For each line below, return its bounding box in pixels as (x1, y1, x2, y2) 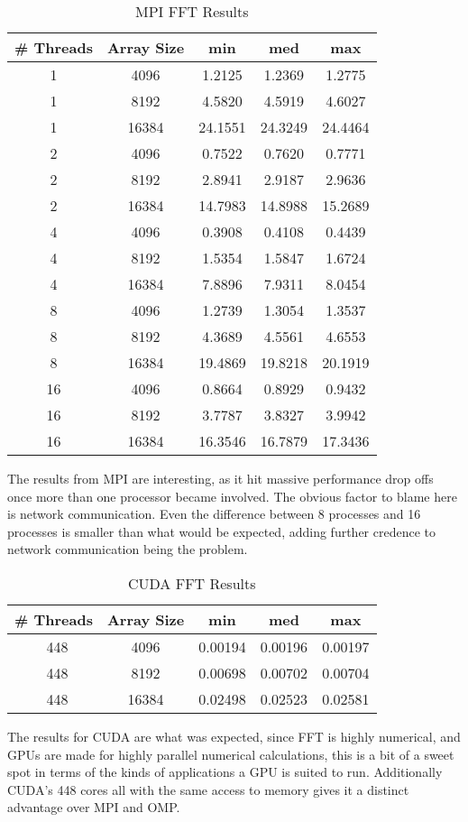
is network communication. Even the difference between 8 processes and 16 (7, 504, 421, 523)
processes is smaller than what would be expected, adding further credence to (7, 522, 436, 540)
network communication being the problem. (7, 540, 248, 559)
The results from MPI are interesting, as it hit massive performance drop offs (7, 469, 434, 487)
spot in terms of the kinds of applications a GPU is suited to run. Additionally (7, 762, 443, 781)
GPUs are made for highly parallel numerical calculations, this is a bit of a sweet (7, 744, 454, 763)
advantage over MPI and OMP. (7, 798, 180, 817)
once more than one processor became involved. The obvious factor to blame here (7, 486, 457, 505)
